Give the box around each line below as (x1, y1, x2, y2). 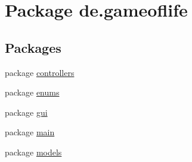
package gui (5, 106, 48, 118)
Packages (5, 38, 61, 56)
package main (5, 126, 55, 138)
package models (5, 145, 62, 158)
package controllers (5, 66, 75, 78)
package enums (5, 86, 60, 99)
